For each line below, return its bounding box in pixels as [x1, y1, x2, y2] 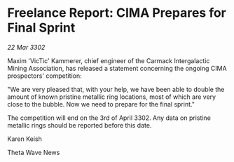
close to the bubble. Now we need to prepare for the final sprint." [7, 100, 195, 108]
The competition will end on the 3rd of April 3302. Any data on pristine [7, 114, 212, 122]
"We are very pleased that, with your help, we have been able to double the [7, 85, 225, 93]
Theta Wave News [7, 148, 60, 156]
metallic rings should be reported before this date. [7, 121, 152, 129]
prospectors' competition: [7, 72, 82, 80]
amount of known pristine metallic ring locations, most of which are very [7, 93, 216, 101]
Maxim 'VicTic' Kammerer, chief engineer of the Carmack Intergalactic [7, 56, 210, 65]
